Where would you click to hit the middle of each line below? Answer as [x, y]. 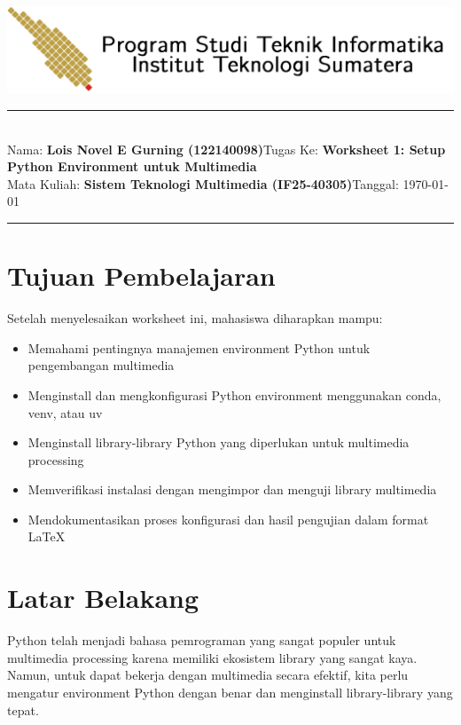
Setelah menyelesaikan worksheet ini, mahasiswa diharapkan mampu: [195, 318]
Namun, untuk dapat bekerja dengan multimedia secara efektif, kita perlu [208, 675]
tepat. [23, 709]
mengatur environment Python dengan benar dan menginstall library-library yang [230, 692]
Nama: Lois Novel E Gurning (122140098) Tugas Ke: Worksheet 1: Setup [227, 149]
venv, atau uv [65, 412]
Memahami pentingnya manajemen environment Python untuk [199, 347]
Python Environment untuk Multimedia [132, 166]
